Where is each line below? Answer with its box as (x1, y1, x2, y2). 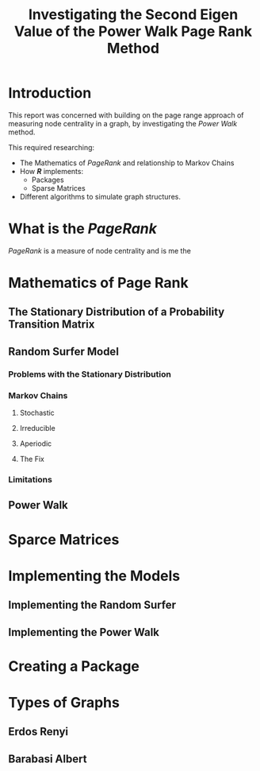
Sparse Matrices (31, 183, 86, 192)
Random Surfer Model (8, 344, 119, 358)
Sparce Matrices (8, 530, 120, 548)
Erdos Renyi (8, 725, 69, 738)
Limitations (8, 474, 53, 485)
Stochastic (19, 408, 55, 418)
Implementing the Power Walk (8, 626, 160, 639)
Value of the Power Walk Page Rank (13, 22, 253, 41)
